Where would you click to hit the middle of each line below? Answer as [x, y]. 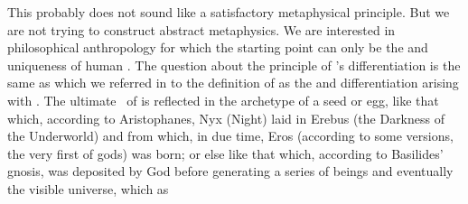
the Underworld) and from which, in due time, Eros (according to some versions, [230, 136]
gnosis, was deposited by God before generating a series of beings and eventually [230, 171]
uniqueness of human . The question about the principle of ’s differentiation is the [234, 65]
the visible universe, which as [88, 188]
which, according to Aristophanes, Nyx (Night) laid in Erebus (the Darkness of [226, 118]
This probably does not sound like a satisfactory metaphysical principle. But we [229, 12]
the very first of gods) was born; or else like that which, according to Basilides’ [225, 153]
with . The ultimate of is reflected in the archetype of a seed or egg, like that [223, 100]
